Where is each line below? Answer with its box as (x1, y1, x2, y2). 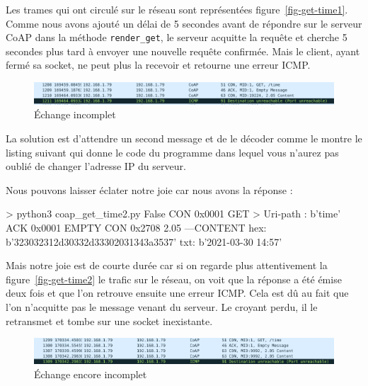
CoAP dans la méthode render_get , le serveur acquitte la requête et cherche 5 (6, 30, 347, 45)
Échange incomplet (34, 107, 116, 122)
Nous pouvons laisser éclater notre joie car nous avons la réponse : (6, 182, 293, 197)
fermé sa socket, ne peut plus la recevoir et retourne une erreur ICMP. (6, 57, 311, 72)
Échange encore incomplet (34, 366, 147, 381)
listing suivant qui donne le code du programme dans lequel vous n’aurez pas (6, 144, 339, 159)
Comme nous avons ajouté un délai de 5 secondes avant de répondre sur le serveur (6, 16, 362, 30)
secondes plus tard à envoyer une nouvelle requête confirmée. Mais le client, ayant (6, 43, 360, 58)
